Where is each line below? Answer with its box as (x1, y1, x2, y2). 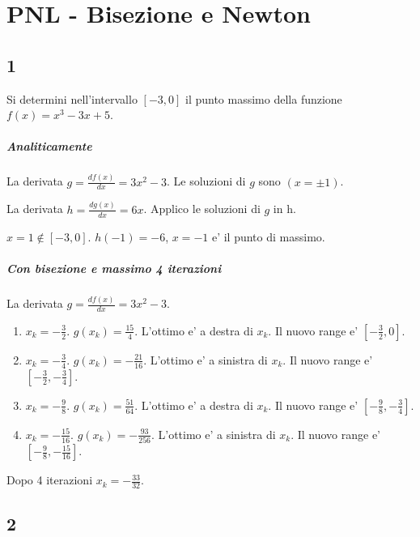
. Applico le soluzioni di (143, 200, 261, 217)
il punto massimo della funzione (185, 90, 342, 107)
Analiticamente (6, 138, 92, 155)
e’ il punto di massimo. (211, 228, 325, 245)
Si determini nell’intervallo (6, 90, 138, 107)
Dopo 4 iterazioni (6, 471, 93, 488)
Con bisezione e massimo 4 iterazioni (6, 259, 222, 276)
